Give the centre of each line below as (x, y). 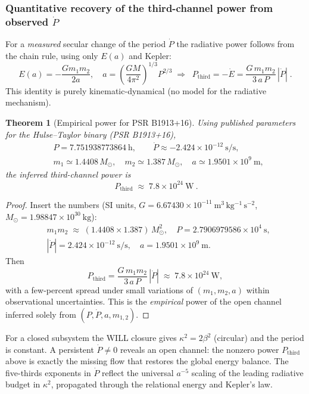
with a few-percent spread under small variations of (99, 289)
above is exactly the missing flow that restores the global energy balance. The (147, 361)
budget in (23, 384)
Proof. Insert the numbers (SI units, (71, 204)
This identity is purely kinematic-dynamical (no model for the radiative (136, 90)
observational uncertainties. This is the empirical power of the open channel (144, 301)
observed (27, 21)
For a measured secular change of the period (86, 44)
